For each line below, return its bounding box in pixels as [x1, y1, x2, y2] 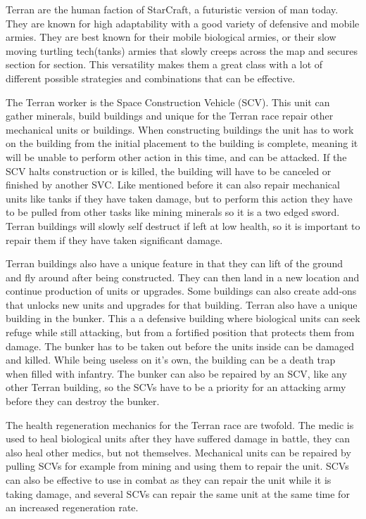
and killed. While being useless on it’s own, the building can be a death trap [6, 352, 336, 367]
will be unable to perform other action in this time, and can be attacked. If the [6, 149, 347, 164]
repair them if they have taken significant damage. [6, 232, 223, 247]
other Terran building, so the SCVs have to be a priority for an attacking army [6, 380, 346, 395]
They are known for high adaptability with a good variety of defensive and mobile [6, 15, 360, 30]
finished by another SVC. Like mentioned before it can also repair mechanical [6, 177, 340, 192]
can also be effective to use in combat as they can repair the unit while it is [6, 473, 332, 487]
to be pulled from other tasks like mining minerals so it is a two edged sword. [6, 205, 340, 219]
